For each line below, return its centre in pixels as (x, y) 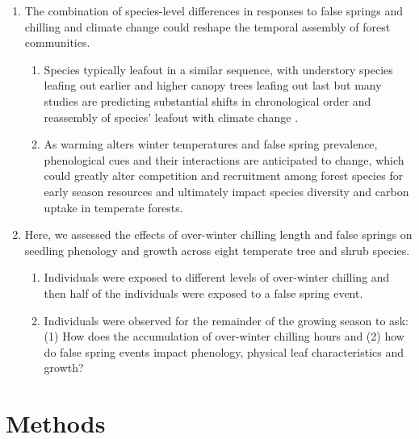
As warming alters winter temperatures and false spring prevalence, (211, 144)
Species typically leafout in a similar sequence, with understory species (218, 69)
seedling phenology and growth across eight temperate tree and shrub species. (217, 250)
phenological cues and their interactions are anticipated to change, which (224, 159)
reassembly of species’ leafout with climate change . (171, 117)
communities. (57, 42)
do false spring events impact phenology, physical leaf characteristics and (224, 351)
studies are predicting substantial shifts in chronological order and (207, 100)
